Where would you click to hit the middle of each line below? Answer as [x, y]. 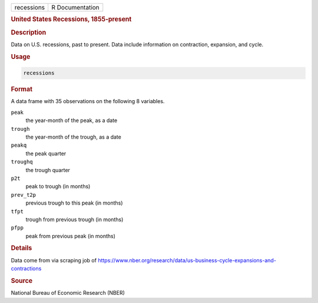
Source [22, 281]
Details [21, 248]
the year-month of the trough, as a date [74, 137]
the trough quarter [48, 170]
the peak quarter [46, 153]
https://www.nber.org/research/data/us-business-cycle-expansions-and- [187, 260]
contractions [26, 269]
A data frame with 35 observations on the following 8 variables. [88, 101]
